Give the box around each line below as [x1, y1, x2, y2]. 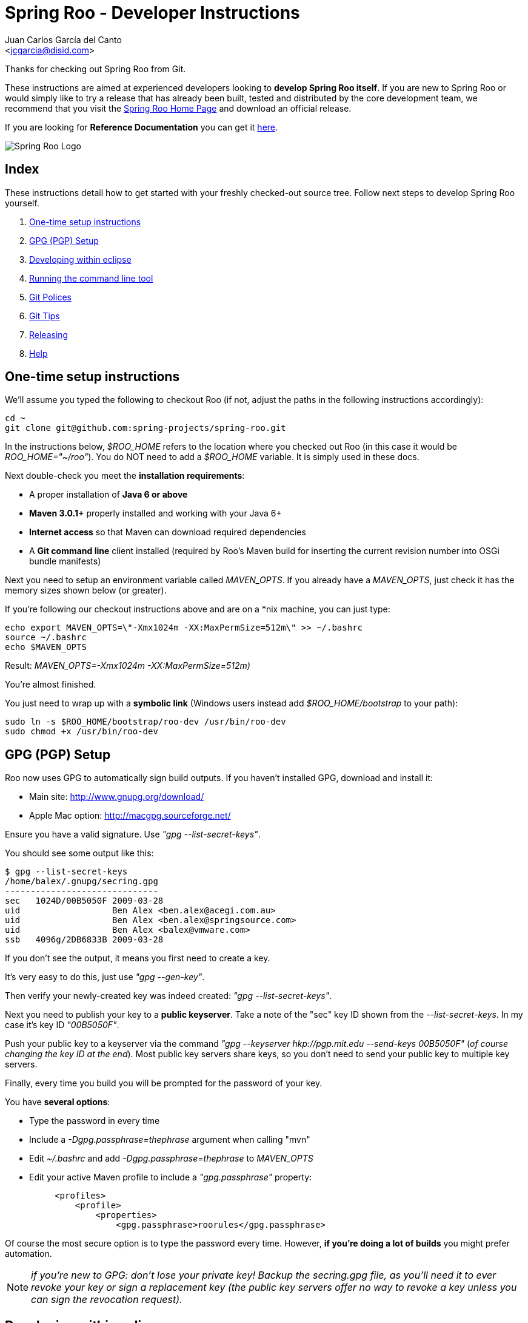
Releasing [29, 329, 69, 340]
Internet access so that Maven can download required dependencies [29, 527, 306, 538]
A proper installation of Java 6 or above [29, 489, 188, 500]
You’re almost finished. [5, 679, 96, 690]
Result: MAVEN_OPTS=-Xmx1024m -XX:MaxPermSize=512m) [5, 660, 250, 671]
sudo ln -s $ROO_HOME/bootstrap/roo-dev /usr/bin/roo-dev [5, 717, 286, 727]
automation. [5, 1248, 52, 1259]
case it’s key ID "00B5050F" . [5, 1020, 119, 1030]
